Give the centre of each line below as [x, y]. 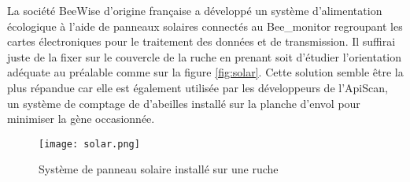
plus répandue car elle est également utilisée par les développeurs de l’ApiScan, [198, 87]
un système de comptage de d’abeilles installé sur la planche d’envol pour [184, 103]
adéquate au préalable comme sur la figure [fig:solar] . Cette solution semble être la [205, 72]
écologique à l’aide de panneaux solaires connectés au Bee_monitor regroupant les [205, 26]
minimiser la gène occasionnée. [81, 119]
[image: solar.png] [89, 144]
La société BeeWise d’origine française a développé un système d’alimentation [195, 10]
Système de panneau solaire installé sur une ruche [159, 169]
